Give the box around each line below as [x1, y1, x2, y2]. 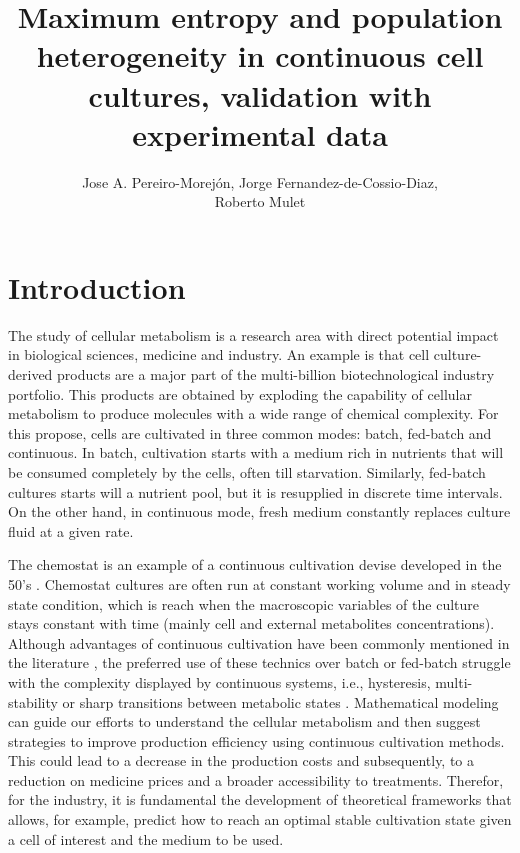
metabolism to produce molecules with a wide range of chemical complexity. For [8, 403, 499, 424]
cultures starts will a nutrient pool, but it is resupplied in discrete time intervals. [8, 481, 503, 502]
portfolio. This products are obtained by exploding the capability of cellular [8, 383, 472, 404]
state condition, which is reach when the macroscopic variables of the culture [8, 593, 479, 614]
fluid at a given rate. [8, 520, 134, 541]
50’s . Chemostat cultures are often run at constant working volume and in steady [8, 573, 511, 594]
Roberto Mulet [214, 191, 306, 212]
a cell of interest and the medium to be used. [8, 828, 284, 849]
